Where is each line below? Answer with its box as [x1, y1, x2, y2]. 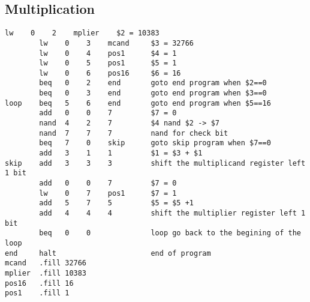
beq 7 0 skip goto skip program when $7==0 [39, 139, 271, 148]
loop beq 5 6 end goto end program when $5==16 [5, 98, 271, 107]
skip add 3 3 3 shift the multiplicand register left [5, 159, 306, 168]
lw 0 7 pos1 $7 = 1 [39, 189, 177, 198]
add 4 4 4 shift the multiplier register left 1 [39, 209, 306, 218]
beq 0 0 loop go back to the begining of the [39, 229, 301, 238]
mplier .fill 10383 [5, 268, 87, 277]
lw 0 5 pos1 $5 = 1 [39, 59, 177, 68]
